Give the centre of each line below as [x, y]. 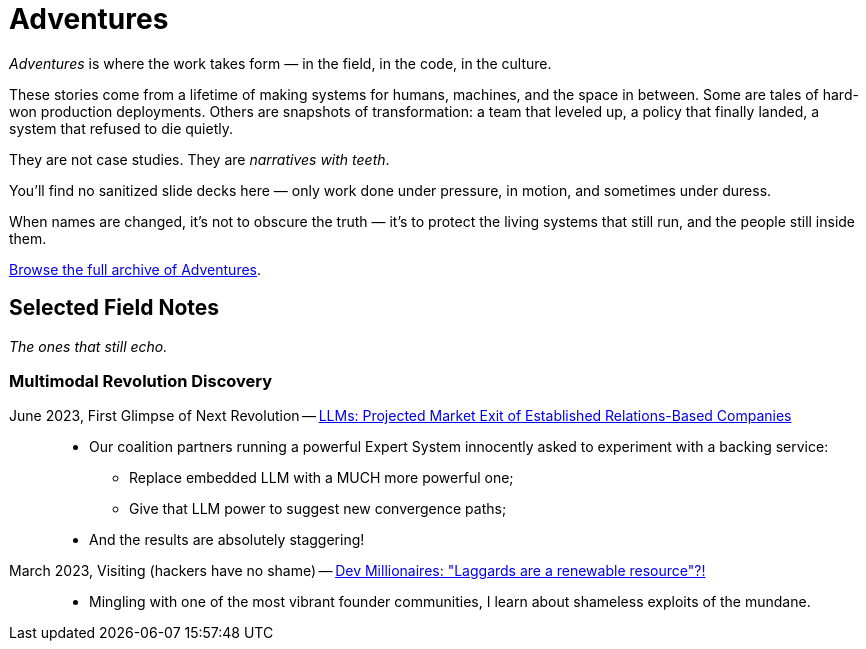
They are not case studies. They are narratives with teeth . [199, 159]
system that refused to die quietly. [121, 128]
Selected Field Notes [114, 308]
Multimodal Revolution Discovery [141, 380]
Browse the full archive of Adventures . [135, 269]
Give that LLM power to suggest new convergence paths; [318, 509]
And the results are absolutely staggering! [227, 540]
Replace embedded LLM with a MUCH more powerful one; [321, 478]
